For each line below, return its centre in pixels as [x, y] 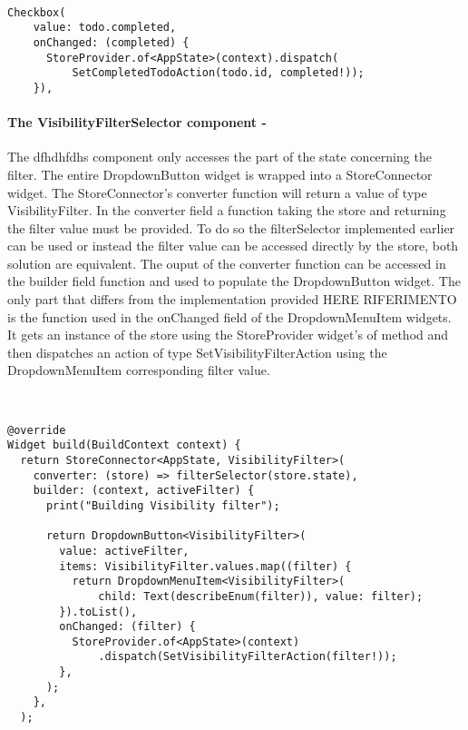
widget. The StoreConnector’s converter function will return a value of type [217, 192]
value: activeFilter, [124, 551]
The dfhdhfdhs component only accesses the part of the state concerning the [219, 157]
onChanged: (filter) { [127, 627]
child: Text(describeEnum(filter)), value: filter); [261, 596]
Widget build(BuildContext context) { [124, 445]
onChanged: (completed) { [111, 42]
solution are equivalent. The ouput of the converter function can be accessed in [227, 263]
